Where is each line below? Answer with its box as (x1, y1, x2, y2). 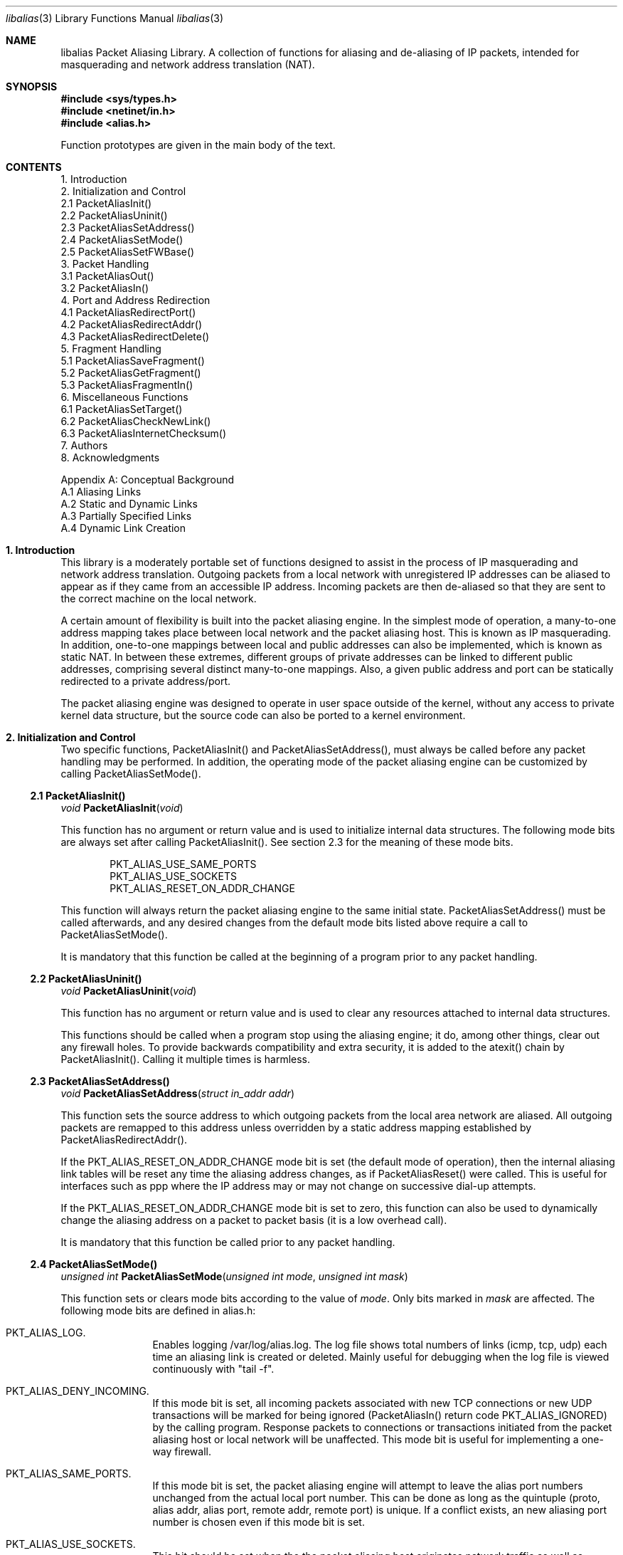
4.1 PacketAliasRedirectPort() (60, 306, 196, 318)
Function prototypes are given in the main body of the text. (60, 139, 336, 151)
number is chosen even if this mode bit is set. (152, 1516, 365, 1528)
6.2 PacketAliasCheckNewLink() (60, 415, 211, 427)
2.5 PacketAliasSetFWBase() (60, 246, 195, 258)
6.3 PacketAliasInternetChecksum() (60, 427, 227, 439)
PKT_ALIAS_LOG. (6, 1326, 86, 1339)
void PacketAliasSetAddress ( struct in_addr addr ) (60, 1087, 295, 1099)
